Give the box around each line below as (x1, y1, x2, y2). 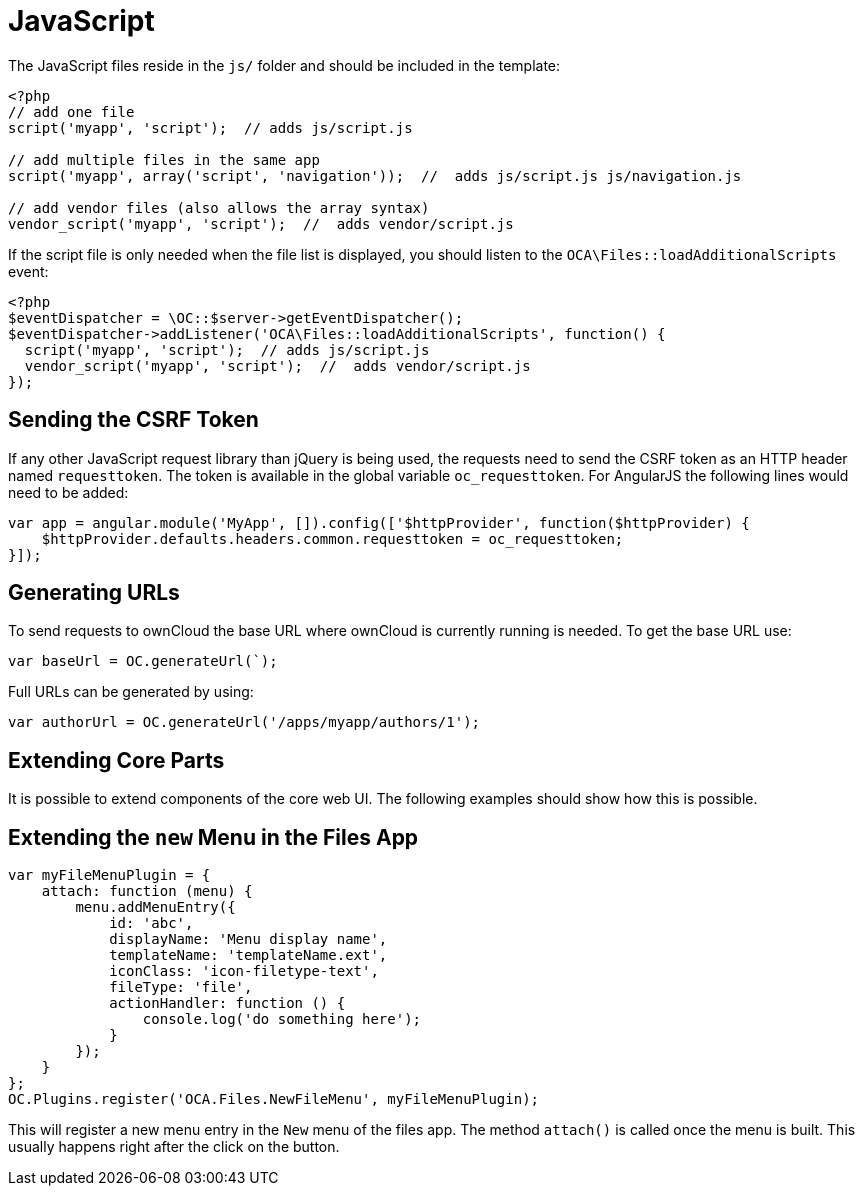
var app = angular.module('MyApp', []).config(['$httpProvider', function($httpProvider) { (8, 514, 750, 531)
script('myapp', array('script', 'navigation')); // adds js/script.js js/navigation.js (8, 167, 742, 184)
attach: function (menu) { (41, 883, 253, 900)
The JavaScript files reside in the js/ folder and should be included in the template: (8, 56, 561, 74)
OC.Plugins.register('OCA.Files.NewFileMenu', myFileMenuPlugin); (8, 1091, 540, 1108)
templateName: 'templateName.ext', (109, 947, 388, 964)
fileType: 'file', (109, 979, 253, 996)
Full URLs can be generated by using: (8, 683, 254, 701)
